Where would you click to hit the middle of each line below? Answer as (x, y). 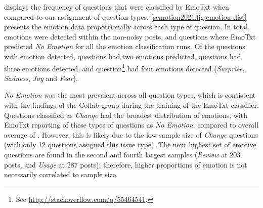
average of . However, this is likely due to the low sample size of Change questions (131, 134)
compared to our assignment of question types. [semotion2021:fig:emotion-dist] (125, 16)
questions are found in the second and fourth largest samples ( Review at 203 (122, 154)
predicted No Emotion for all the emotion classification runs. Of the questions (125, 46)
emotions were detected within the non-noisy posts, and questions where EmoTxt (130, 36)
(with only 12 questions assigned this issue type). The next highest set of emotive (130, 144)
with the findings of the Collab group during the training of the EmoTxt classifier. (131, 105)
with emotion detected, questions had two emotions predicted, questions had (123, 56)
